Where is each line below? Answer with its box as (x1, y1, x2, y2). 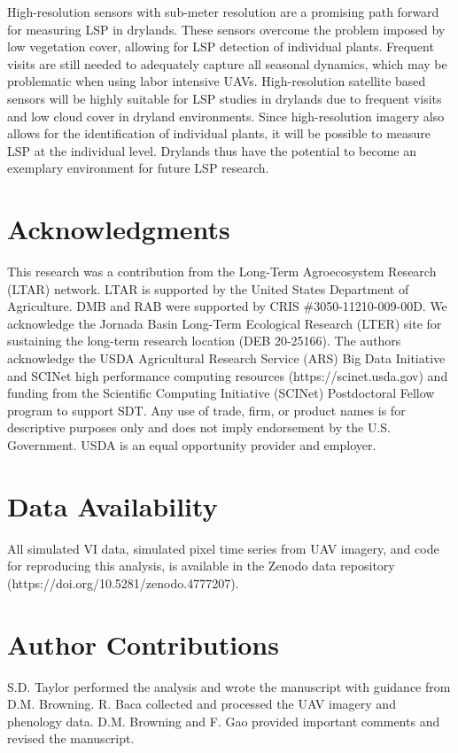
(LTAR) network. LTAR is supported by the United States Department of (7, 279, 409, 298)
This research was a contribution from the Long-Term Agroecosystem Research (7, 262, 437, 281)
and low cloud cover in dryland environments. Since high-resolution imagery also (7, 106, 445, 125)
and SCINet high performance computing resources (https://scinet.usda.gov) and (7, 366, 448, 384)
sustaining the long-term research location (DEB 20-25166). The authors (7, 331, 401, 350)
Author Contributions (7, 625, 279, 662)
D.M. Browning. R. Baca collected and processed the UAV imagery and (7, 695, 396, 713)
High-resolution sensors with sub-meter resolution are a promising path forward (7, 3, 439, 20)
